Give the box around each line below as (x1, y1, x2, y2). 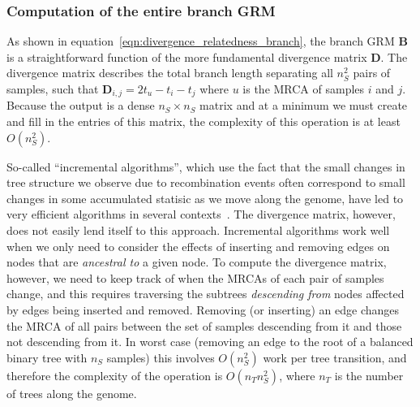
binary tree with (6, 349, 88, 366)
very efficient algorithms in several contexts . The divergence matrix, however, (6, 206, 396, 223)
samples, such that (6, 80, 99, 97)
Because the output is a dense (6, 97, 155, 114)
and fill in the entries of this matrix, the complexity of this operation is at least (6, 113, 401, 130)
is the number (334, 366, 404, 383)
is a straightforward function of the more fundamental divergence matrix (6, 48, 367, 65)
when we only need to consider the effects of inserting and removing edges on (6, 237, 390, 254)
